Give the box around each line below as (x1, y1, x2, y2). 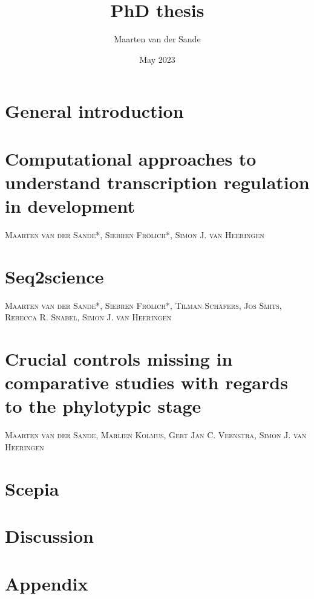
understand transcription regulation (5, 169, 310, 194)
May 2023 (139, 53, 175, 65)
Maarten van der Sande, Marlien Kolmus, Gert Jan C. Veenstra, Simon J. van (5, 429, 307, 441)
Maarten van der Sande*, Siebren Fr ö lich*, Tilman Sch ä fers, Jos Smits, (5, 299, 282, 311)
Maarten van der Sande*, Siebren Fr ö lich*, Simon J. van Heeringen (5, 228, 264, 241)
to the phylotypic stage (5, 393, 201, 418)
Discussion (5, 523, 94, 548)
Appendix (5, 571, 88, 595)
